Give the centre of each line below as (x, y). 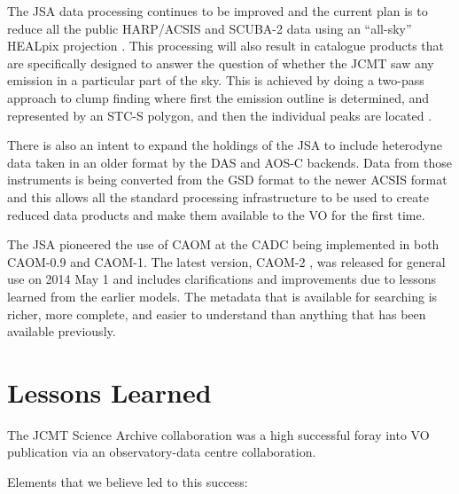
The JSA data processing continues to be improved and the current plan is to (218, 11)
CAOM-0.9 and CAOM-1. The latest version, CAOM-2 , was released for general (226, 261)
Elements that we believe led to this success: (128, 482)
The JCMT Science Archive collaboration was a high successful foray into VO (218, 434)
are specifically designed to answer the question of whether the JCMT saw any (221, 63)
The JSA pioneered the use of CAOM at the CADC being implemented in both (223, 244)
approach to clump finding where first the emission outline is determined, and (218, 97)
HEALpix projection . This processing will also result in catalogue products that (226, 46)
